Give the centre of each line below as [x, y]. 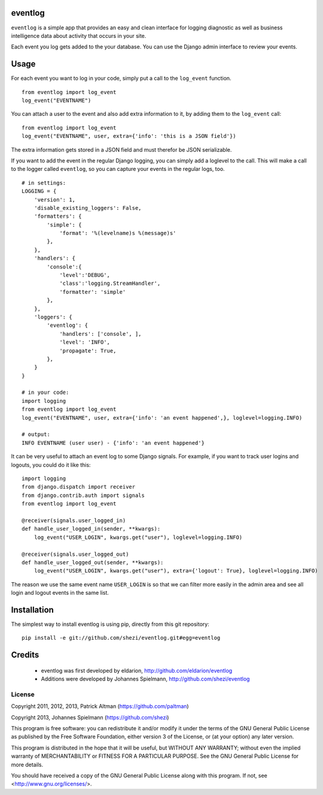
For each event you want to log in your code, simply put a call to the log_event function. [121, 79]
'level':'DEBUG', [85, 275]
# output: [36, 434]
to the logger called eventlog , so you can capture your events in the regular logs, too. [118, 169]
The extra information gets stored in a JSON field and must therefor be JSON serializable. [121, 149]
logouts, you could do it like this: [51, 465]
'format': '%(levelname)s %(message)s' [118, 233]
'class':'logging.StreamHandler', [110, 284]
